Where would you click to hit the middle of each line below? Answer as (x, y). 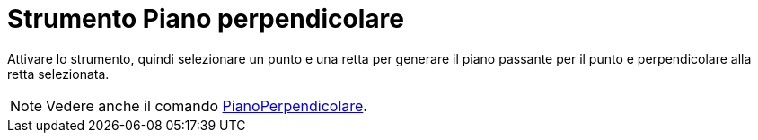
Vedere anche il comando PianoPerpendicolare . (207, 105)
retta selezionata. (58, 74)
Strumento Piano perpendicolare (206, 19)
